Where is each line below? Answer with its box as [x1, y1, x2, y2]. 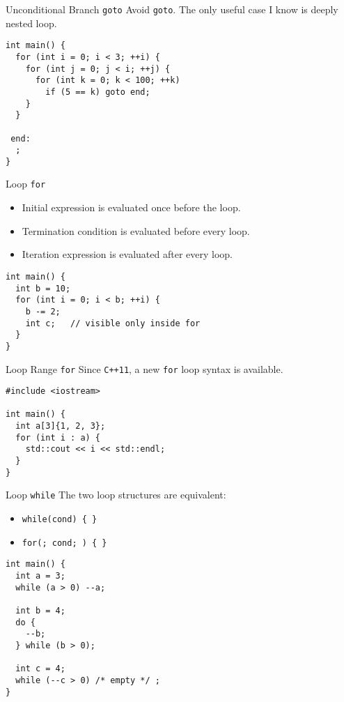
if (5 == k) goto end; [45, 86, 150, 97]
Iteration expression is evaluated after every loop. [22, 247, 233, 261]
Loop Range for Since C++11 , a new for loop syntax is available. [6, 361, 283, 376]
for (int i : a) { [15, 432, 101, 443]
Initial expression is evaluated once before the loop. [22, 200, 241, 215]
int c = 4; [15, 664, 65, 674]
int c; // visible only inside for [25, 318, 201, 328]
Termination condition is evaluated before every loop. [22, 223, 250, 238]
